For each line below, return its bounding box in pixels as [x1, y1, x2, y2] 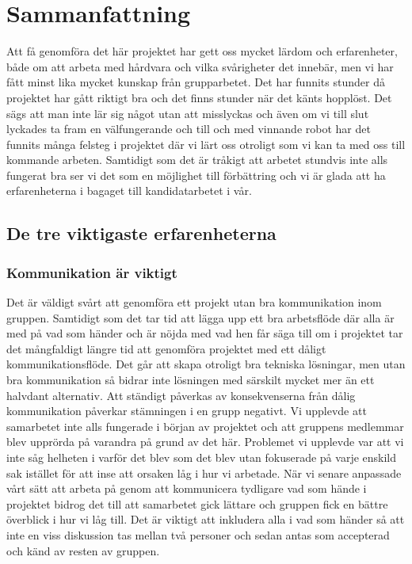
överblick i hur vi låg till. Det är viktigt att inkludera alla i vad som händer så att [6, 511, 405, 528]
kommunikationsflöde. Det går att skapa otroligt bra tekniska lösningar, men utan [6, 356, 406, 372]
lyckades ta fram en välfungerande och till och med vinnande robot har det [6, 120, 371, 137]
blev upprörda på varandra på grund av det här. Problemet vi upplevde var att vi [6, 433, 404, 450]
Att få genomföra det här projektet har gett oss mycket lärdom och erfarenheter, [6, 43, 398, 59]
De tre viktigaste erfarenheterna [6, 221, 277, 246]
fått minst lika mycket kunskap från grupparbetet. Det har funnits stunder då [6, 74, 385, 90]
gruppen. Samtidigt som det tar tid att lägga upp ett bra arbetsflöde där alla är [6, 309, 395, 326]
